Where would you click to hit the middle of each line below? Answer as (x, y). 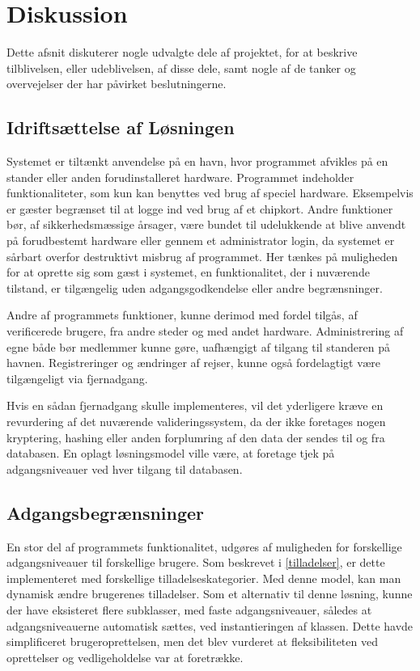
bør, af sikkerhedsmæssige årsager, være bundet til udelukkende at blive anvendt (206, 224)
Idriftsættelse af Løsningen (121, 127)
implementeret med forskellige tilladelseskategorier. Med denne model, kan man (204, 578)
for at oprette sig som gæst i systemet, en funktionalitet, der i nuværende (188, 272)
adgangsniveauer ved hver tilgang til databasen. (125, 468)
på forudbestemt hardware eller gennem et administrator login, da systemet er (201, 241)
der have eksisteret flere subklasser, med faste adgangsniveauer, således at (189, 609)
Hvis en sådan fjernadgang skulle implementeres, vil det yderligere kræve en (195, 405)
